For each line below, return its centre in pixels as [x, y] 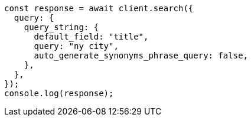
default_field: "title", [91, 37]
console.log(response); [59, 93]
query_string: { [61, 27]
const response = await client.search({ [99, 8]
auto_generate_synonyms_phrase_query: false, [141, 55]
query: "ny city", [76, 46]
